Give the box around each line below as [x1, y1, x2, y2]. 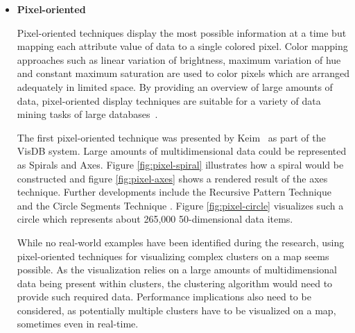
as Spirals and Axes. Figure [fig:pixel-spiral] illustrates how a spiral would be [17, 157, 344, 171]
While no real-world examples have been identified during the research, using [17, 234, 345, 249]
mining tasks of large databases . [17, 107, 158, 121]
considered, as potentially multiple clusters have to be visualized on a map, [17, 302, 336, 317]
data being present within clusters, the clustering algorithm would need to [17, 275, 333, 290]
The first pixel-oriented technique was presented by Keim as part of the [17, 130, 326, 144]
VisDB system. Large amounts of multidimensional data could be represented [17, 144, 347, 158]
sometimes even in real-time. [17, 316, 139, 331]
